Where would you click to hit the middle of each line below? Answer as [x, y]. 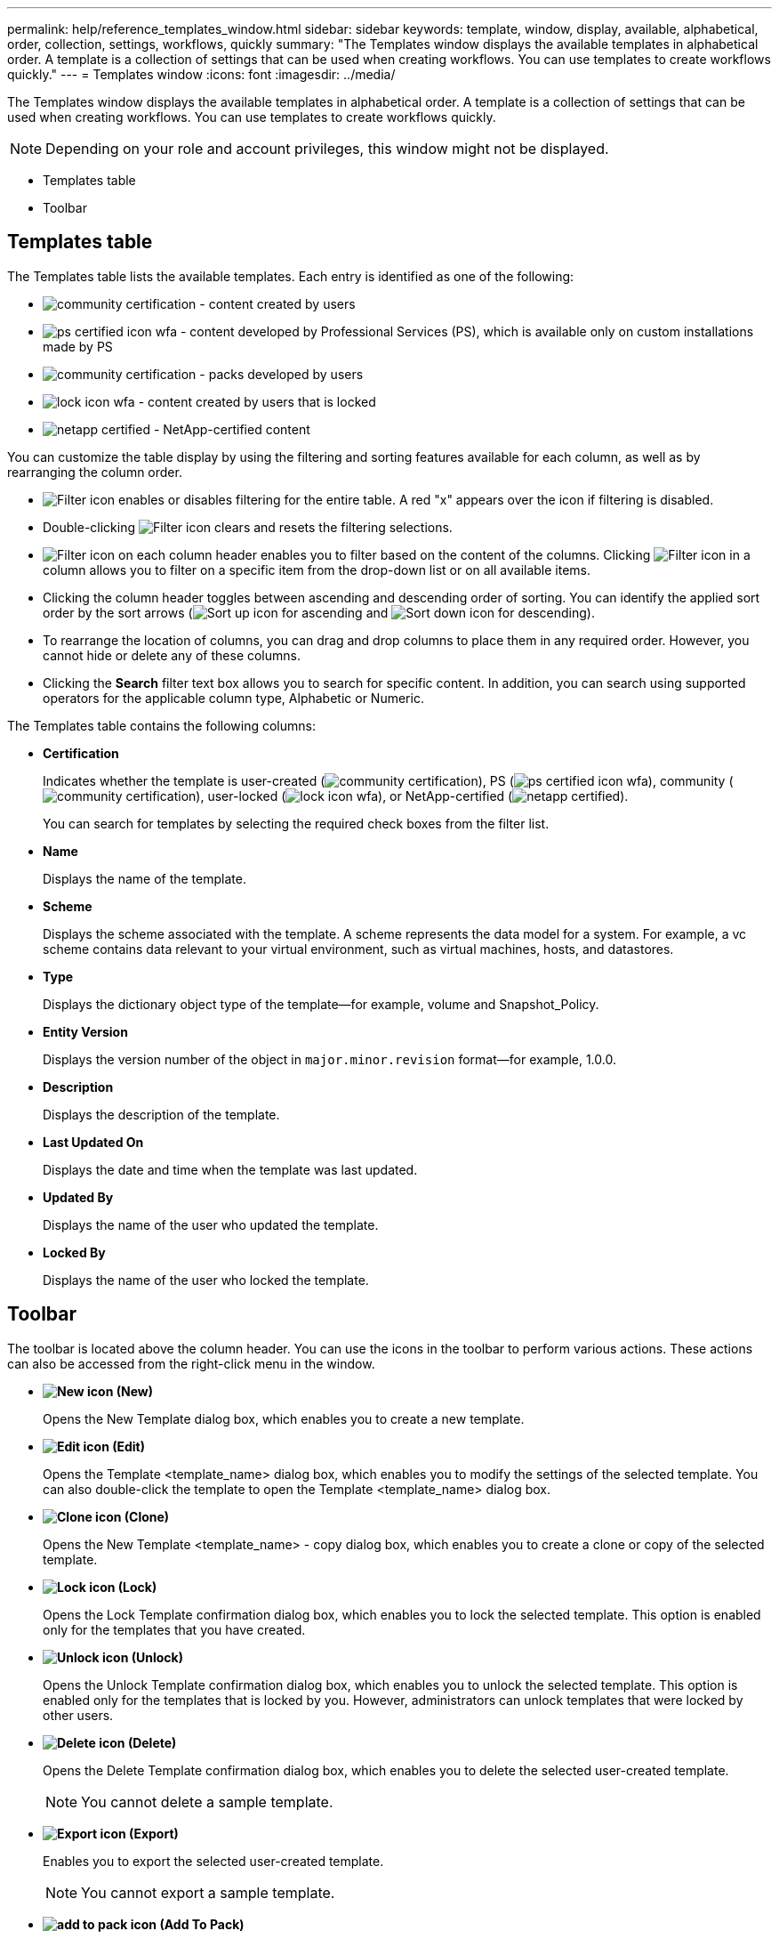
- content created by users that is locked [257, 401]
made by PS [78, 346]
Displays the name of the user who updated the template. [211, 1224]
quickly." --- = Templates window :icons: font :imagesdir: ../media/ [201, 74]
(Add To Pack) [202, 1924]
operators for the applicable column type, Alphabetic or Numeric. [233, 698]
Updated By [78, 1197]
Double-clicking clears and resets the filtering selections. [248, 527]
